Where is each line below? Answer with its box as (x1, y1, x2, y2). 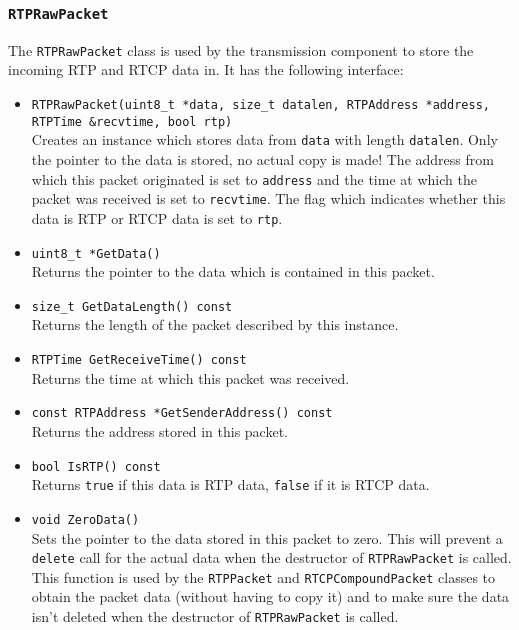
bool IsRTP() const (31, 459, 161, 474)
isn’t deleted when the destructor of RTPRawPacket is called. (31, 606, 399, 627)
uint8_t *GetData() (31, 246, 161, 261)
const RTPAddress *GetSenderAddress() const (31, 406, 333, 421)
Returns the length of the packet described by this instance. (31, 314, 399, 335)
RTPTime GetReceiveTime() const (31, 353, 247, 368)
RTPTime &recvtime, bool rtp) (31, 114, 233, 129)
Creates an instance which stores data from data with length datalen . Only (31, 129, 498, 150)
